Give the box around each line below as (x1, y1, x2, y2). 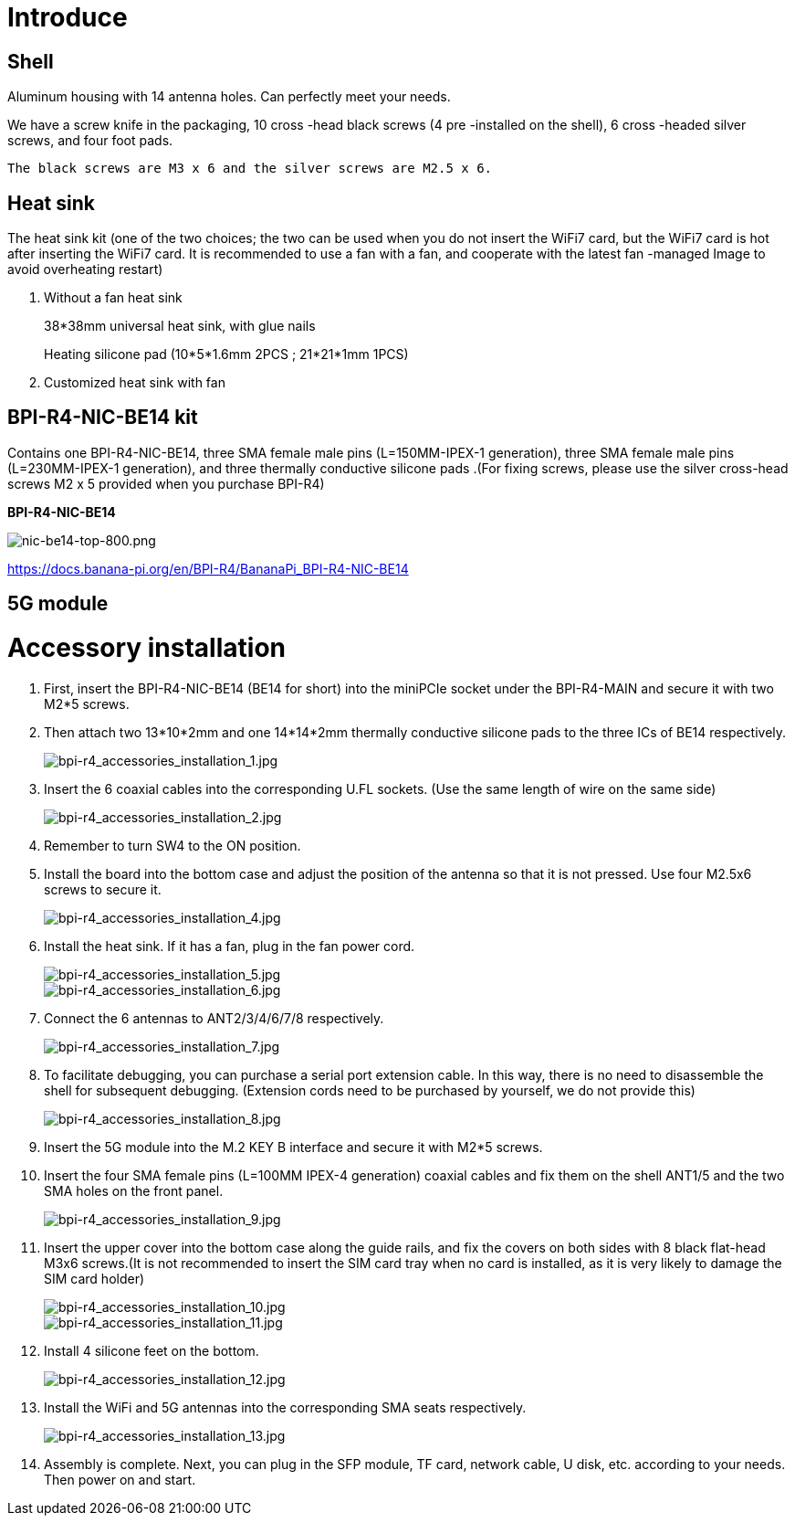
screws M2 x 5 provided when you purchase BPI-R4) (7, 475, 325, 492)
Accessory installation (7, 632, 286, 664)
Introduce (7, 2, 128, 33)
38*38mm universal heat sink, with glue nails (44, 318, 316, 334)
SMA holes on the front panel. (44, 1182, 224, 1199)
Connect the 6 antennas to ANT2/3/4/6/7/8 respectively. (44, 1010, 384, 1026)
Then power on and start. (44, 1471, 196, 1487)
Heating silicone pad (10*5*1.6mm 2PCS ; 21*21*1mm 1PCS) (44, 346, 409, 363)
